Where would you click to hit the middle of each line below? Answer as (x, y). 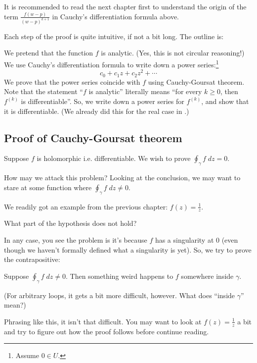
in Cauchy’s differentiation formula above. (115, 16)
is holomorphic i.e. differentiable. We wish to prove (114, 158)
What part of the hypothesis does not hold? (70, 223)
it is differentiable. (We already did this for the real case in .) (97, 111)
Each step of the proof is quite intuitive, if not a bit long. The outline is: (114, 36)
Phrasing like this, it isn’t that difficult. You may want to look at (103, 321)
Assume (27, 355)
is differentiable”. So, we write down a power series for (103, 101)
